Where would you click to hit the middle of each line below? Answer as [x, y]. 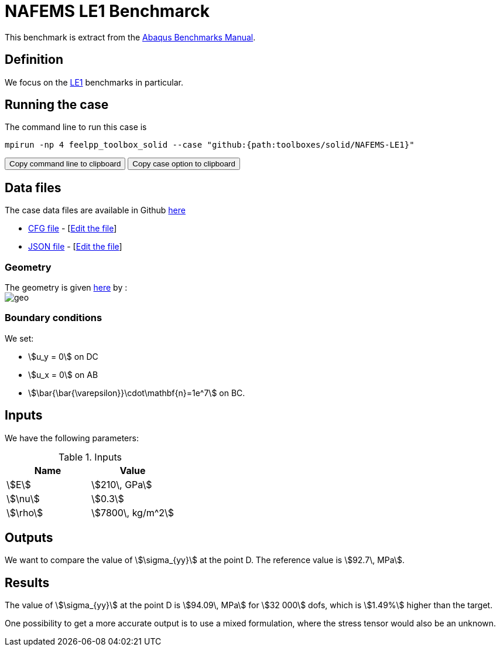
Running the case [57, 105]
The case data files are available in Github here [95, 210]
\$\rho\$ [25, 512]
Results [27, 582]
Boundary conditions [54, 318]
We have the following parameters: [72, 438]
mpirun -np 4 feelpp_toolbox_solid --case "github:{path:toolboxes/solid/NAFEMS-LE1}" [210, 145]
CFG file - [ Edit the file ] [73, 229]
